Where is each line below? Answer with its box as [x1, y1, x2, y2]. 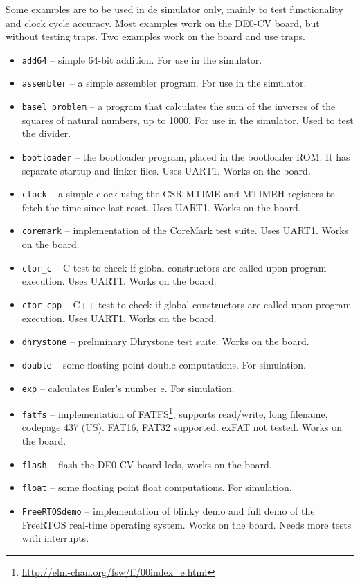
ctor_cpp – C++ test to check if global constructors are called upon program [21, 297, 352, 311]
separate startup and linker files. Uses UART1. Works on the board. [21, 163, 311, 177]
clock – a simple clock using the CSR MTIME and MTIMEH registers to [21, 186, 335, 201]
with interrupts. [21, 531, 89, 545]
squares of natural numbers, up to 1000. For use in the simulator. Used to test [21, 112, 354, 127]
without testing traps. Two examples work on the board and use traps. [6, 29, 305, 44]
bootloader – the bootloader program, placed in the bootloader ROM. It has [21, 149, 350, 163]
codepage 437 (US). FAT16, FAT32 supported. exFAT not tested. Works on [21, 420, 342, 434]
